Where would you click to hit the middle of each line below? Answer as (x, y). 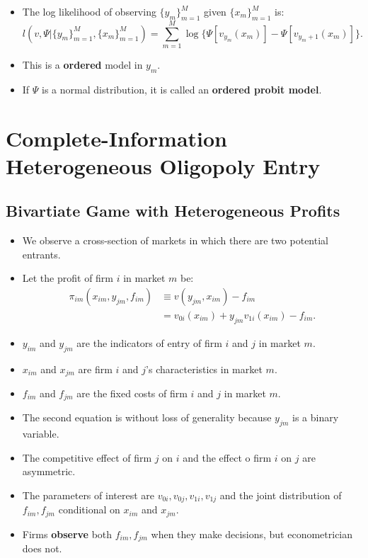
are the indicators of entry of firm (149, 342)
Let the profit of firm (68, 278)
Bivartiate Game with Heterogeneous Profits (173, 211)
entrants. (41, 254)
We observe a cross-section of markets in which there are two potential (175, 240)
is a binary (316, 417)
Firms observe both (67, 534)
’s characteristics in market (204, 369)
